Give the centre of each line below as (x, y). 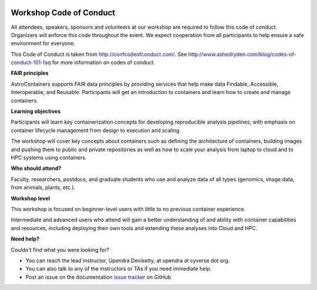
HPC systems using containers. (49, 157)
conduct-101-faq (31, 62)
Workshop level (30, 198)
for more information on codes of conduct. (104, 62)
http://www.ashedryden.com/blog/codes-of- (242, 54)
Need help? (25, 239)
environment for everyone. (43, 44)
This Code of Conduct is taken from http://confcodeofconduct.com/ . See (99, 54)
